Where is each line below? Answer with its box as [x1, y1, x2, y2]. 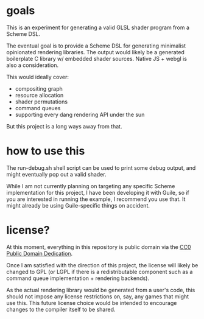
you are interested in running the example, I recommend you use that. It [6, 195, 186, 203]
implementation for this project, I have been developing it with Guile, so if [6, 189, 190, 196]
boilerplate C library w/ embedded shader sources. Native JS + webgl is [6, 55, 188, 62]
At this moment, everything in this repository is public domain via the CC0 [6, 243, 191, 250]
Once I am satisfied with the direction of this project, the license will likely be [6, 261, 199, 268]
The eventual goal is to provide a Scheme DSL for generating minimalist [6, 42, 186, 49]
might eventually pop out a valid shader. [6, 170, 107, 178]
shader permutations [15, 98, 68, 105]
